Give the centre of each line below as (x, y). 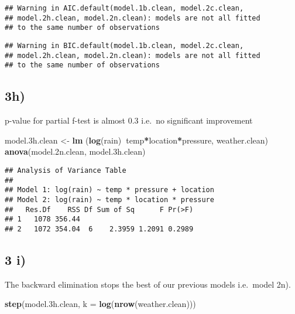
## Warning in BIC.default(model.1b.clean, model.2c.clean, (124, 45)
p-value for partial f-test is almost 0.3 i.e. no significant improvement (129, 120)
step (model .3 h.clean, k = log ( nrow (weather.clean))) (100, 304)
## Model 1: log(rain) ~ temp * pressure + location (109, 190)
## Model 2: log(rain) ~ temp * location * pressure (109, 199)
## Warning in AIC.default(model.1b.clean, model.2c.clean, (124, 8)
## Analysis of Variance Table (66, 170)
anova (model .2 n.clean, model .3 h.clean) (75, 151)
